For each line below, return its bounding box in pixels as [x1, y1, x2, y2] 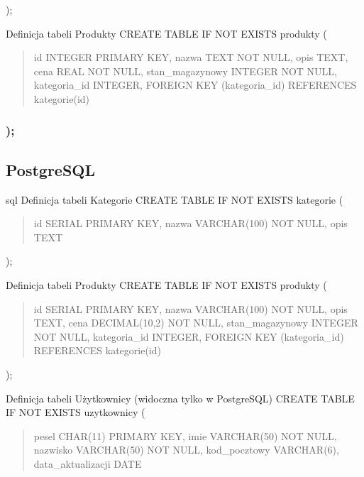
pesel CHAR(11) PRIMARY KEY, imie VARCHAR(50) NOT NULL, [33, 428, 337, 443]
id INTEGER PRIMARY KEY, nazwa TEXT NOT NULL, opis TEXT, [33, 50, 348, 65]
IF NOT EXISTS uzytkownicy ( [6, 405, 145, 420]
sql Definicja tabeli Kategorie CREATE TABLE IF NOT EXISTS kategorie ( [6, 192, 343, 207]
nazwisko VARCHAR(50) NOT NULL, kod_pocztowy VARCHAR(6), [33, 442, 339, 457]
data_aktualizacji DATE [33, 456, 142, 471]
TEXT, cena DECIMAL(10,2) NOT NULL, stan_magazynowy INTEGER [33, 315, 358, 330]
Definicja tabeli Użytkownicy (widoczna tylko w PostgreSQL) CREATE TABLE [6, 390, 355, 405]
